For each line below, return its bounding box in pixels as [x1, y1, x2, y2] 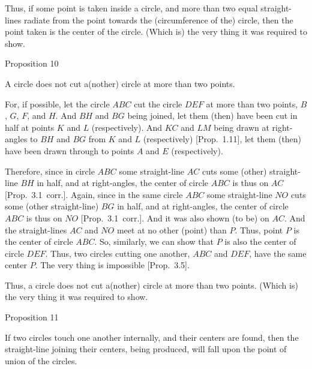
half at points [5, 121, 55, 133]
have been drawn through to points [5, 144, 134, 157]
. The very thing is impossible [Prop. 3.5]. [35, 259, 190, 271]
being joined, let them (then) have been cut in [127, 109, 298, 122]
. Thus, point [235, 223, 283, 236]
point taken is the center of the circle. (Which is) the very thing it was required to [5, 25, 308, 38]
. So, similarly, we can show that [94, 235, 214, 248]
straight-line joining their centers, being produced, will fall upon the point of [5, 343, 287, 355]
